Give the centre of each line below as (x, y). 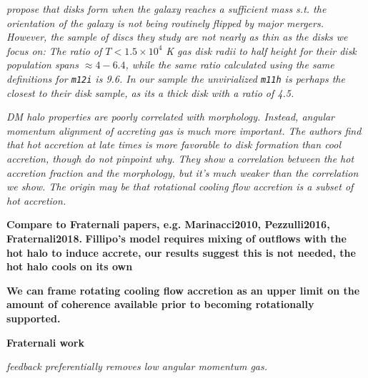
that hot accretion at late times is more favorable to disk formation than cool (174, 144)
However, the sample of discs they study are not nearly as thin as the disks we (177, 37)
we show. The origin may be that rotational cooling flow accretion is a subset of (180, 187)
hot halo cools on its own (70, 266)
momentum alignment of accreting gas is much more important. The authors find (184, 130)
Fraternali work (45, 342)
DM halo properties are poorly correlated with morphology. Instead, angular (171, 117)
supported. (34, 318)
